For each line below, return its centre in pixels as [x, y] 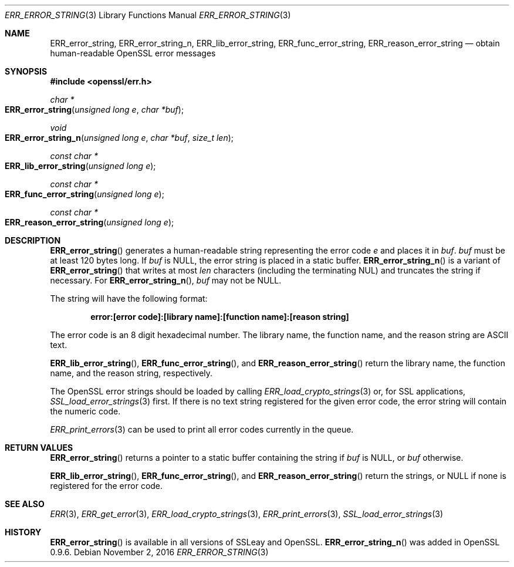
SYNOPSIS [26, 71]
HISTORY [23, 532]
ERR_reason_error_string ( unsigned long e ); [89, 222]
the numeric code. [85, 411]
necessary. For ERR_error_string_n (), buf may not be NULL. [166, 280]
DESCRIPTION [33, 240]
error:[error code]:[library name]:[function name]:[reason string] [220, 317]
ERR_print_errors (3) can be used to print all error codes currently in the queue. [202, 429]
